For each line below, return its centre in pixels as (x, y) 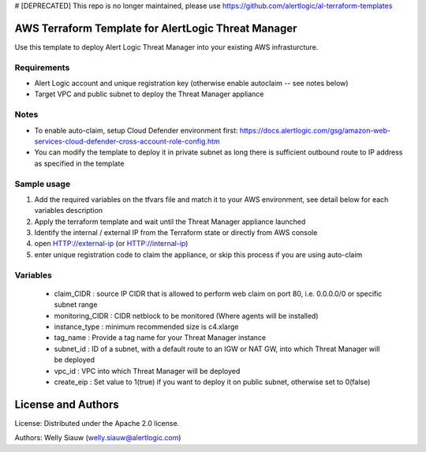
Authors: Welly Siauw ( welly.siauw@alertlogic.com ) (98, 438)
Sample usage (43, 184)
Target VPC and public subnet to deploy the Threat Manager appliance (149, 94)
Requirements (42, 67)
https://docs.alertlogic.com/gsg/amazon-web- (315, 130)
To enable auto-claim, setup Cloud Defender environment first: (136, 130)
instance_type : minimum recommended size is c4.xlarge (147, 327)
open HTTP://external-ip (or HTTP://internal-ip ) (111, 244)
